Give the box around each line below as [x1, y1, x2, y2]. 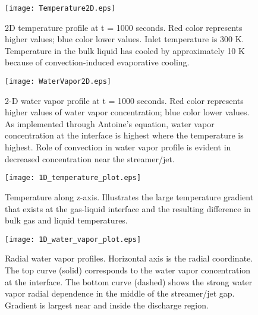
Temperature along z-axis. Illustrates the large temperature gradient [5, 190, 254, 203]
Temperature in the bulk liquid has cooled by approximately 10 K [5, 44, 245, 56]
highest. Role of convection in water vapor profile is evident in [5, 141, 231, 153]
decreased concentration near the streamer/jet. [5, 152, 175, 165]
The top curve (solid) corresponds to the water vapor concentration [5, 263, 251, 276]
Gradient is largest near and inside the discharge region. [5, 298, 209, 311]
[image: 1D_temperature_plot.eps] [5, 174, 141, 182]
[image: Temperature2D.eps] [5, 4, 116, 12]
